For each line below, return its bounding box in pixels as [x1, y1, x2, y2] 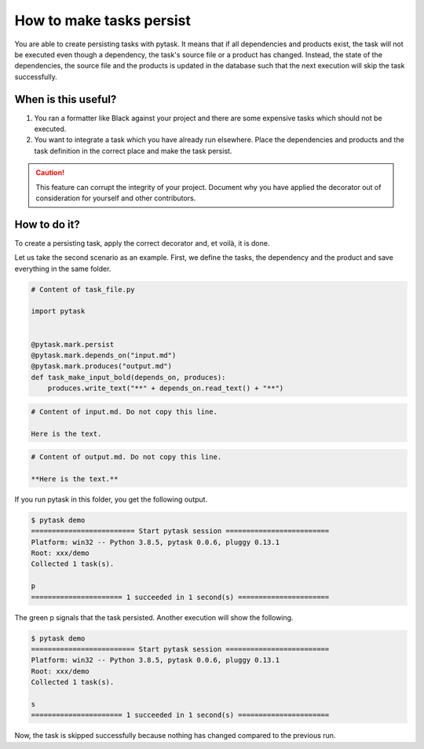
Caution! [35, 168, 65, 177]
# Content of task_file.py [31, 285, 135, 294]
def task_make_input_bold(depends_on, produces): [31, 373, 226, 382]
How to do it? [14, 217, 80, 231]
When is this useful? [14, 93, 117, 106]
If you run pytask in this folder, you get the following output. [14, 495, 208, 504]
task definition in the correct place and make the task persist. [34, 146, 232, 155]
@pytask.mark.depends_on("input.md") [31, 350, 177, 360]
